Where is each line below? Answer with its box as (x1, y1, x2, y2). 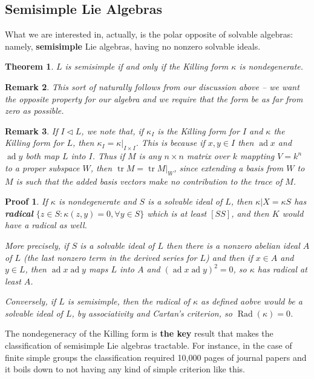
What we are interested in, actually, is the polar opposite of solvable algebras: (5, 28, 293, 41)
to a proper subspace (5, 161, 80, 174)
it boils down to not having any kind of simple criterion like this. (5, 363, 246, 375)
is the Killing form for (157, 124, 240, 137)
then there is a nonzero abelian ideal (166, 239, 300, 251)
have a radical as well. (5, 219, 87, 231)
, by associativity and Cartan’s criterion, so (71, 306, 232, 319)
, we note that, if (81, 124, 144, 137)
